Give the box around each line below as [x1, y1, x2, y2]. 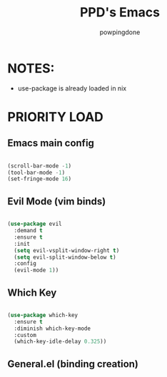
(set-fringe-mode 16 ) [7, 175, 72, 182]
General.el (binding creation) [7, 358, 139, 370]
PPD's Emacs [79, 4, 161, 21]
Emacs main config [7, 137, 95, 150]
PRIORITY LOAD [7, 108, 103, 125]
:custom [14, 331, 37, 339]
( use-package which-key [7, 311, 79, 319]
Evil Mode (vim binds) [7, 195, 106, 207]
